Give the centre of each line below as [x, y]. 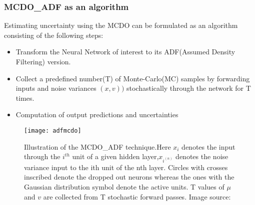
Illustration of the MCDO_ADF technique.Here [97, 146]
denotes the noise [202, 156]
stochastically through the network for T [188, 88]
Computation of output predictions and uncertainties [97, 114]
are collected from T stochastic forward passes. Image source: [137, 196]
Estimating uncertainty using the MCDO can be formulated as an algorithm [121, 25]
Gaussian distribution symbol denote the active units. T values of [124, 186]
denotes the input [208, 146]
